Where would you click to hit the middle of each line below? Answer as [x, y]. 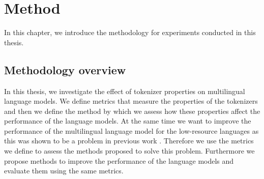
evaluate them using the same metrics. [64, 171]
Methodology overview [65, 69]
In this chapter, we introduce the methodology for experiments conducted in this [130, 32]
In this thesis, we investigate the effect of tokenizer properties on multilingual [125, 91]
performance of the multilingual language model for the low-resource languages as [131, 130]
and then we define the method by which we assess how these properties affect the [132, 111]
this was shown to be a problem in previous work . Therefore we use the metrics [129, 141]
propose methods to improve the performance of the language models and [119, 160]
